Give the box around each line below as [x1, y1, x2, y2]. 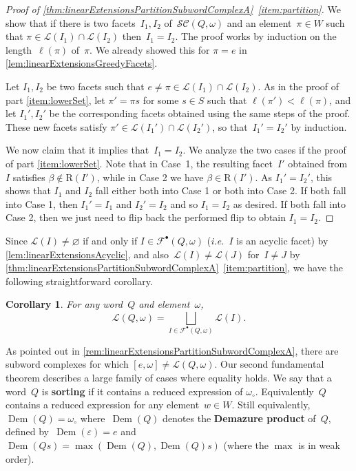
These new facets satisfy [6, 119, 107, 134]
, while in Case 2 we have [96, 169, 204, 184]
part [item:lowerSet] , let [6, 92, 105, 107]
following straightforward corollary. [6, 273, 153, 288]
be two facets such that [46, 78, 145, 93]
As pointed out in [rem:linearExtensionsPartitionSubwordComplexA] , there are [6, 343, 339, 357]
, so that [212, 119, 248, 134]
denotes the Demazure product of [163, 410, 316, 425]
